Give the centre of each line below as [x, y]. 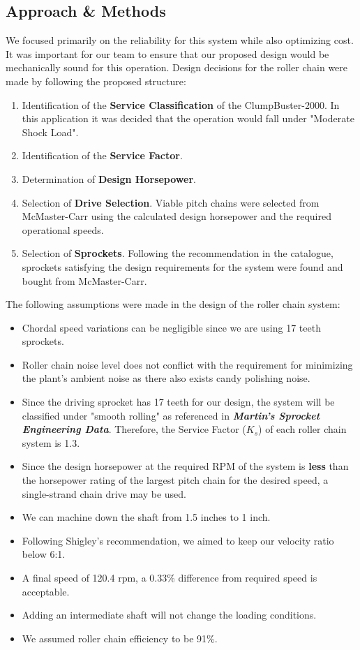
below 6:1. [44, 554]
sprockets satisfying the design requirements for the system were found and [182, 266]
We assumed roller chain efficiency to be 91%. [120, 638]
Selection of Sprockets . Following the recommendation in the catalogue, [178, 253]
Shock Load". [50, 132]
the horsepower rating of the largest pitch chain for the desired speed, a [175, 480]
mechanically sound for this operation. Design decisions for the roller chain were [177, 67]
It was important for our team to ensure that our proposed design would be [167, 53]
